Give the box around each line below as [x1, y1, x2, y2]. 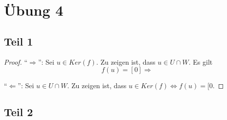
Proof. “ [4, 56, 28, 67]
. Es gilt [188, 56, 213, 67]
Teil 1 [4, 33, 33, 48]
